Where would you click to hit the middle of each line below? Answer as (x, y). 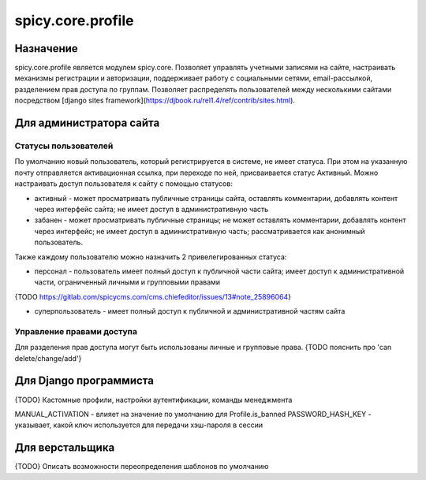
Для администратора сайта (87, 123)
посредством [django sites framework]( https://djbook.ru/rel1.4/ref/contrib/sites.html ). (155, 100)
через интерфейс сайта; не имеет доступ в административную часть (151, 209)
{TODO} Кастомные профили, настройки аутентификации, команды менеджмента (153, 400)
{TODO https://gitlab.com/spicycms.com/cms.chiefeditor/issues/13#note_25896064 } (153, 296)
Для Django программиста (84, 381)
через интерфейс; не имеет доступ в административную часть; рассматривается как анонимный (200, 231)
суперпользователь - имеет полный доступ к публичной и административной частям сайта (190, 311)
